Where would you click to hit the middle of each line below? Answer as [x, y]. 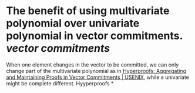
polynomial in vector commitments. [95, 36]
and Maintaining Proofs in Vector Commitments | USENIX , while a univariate [98, 77]
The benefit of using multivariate [88, 11]
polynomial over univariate [73, 23]
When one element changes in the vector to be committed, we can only [93, 64]
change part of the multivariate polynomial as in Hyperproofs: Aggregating [96, 71]
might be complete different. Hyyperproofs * [60, 83]
